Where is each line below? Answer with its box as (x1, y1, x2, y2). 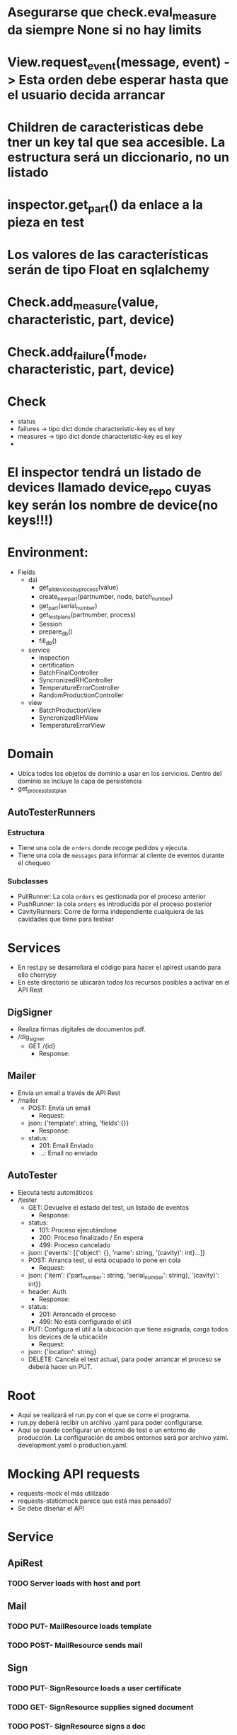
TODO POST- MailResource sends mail (7, 1640, 143, 1650)
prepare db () (38, 627, 73, 637)
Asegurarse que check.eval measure (7, 4, 217, 23)
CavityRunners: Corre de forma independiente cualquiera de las (17, 907, 204, 916)
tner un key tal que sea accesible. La (7, 134, 226, 150)
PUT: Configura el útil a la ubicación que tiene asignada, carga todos (28, 1325, 229, 1334)
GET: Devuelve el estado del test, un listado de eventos (28, 1203, 190, 1211)
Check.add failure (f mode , (7, 344, 147, 362)
